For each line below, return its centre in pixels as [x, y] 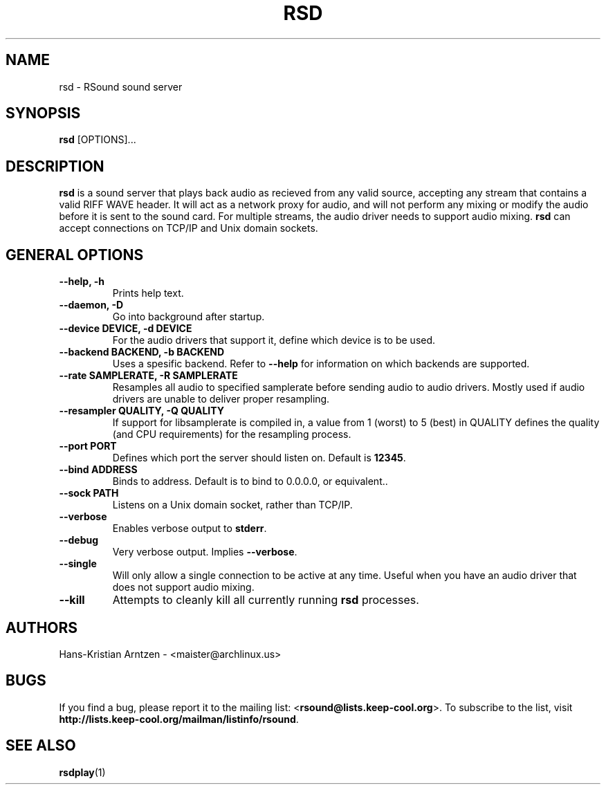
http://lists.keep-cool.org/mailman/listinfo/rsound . [179, 719]
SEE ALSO [41, 746]
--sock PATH [89, 493]
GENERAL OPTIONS [75, 255]
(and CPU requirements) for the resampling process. [232, 434]
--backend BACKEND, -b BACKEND [142, 352]
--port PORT [88, 446]
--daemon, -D [91, 305]
